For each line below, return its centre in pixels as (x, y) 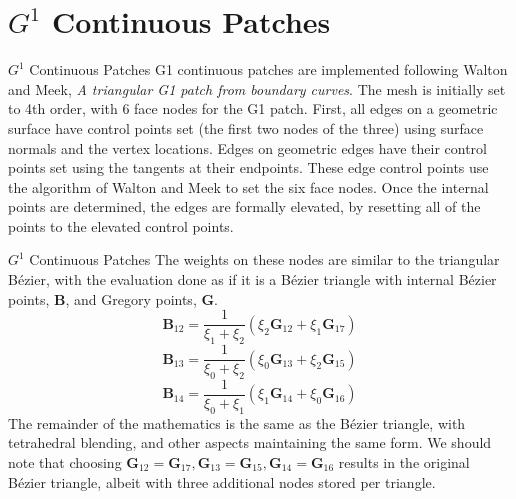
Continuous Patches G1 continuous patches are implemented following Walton (268, 69)
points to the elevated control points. (121, 225)
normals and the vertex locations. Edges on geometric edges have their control (247, 147)
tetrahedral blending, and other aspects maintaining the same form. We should (250, 442)
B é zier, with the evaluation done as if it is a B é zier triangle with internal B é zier (252, 279)
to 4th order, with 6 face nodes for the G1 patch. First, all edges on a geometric (253, 108)
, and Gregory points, (131, 298)
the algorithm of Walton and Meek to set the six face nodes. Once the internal (248, 186)
